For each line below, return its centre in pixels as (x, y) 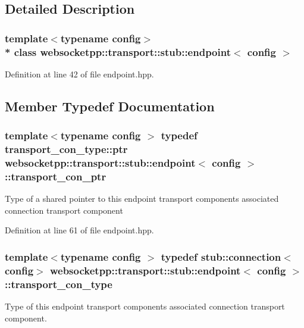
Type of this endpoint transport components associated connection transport (145, 306)
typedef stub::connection (221, 256)
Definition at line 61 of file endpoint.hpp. (79, 230)
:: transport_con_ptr (56, 176)
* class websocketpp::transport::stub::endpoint (118, 51)
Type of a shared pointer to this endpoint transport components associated (142, 199)
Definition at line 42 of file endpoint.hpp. (79, 74)
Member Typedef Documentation (110, 106)
